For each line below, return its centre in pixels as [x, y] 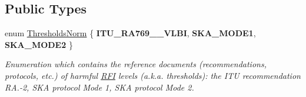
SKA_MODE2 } [39, 44]
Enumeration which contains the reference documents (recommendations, [136, 64]
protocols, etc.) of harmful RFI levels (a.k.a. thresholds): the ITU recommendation [153, 75]
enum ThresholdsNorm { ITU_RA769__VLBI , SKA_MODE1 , [130, 33]
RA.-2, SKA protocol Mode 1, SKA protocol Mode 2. [99, 87]
